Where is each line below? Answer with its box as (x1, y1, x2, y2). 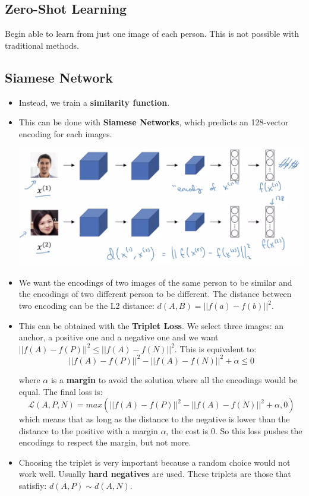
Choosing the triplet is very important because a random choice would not (18, 456, 291, 468)
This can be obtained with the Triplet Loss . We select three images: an (18, 319, 284, 331)
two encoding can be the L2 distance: (18, 299, 154, 312)
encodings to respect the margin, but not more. (18, 436, 191, 448)
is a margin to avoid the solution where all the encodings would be (51, 373, 298, 386)
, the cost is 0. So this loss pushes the (166, 424, 302, 437)
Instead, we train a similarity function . (18, 96, 170, 108)
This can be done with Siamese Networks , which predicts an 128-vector (18, 116, 289, 128)
